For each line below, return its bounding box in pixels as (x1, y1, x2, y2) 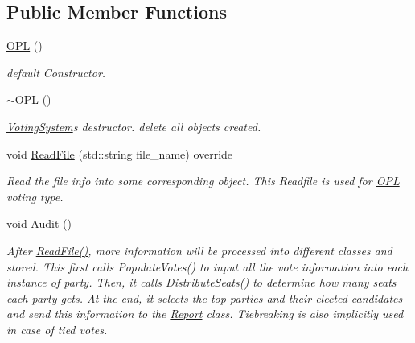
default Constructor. (6, 64, 106, 81)
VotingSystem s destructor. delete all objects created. (6, 118, 261, 134)
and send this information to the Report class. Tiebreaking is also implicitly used (6, 305, 404, 322)
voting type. (6, 188, 64, 205)
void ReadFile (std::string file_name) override (6, 145, 233, 162)
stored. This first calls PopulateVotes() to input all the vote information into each (6, 258, 409, 275)
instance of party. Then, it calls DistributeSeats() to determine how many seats (6, 274, 397, 291)
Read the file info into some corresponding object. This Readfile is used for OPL (6, 172, 400, 189)
